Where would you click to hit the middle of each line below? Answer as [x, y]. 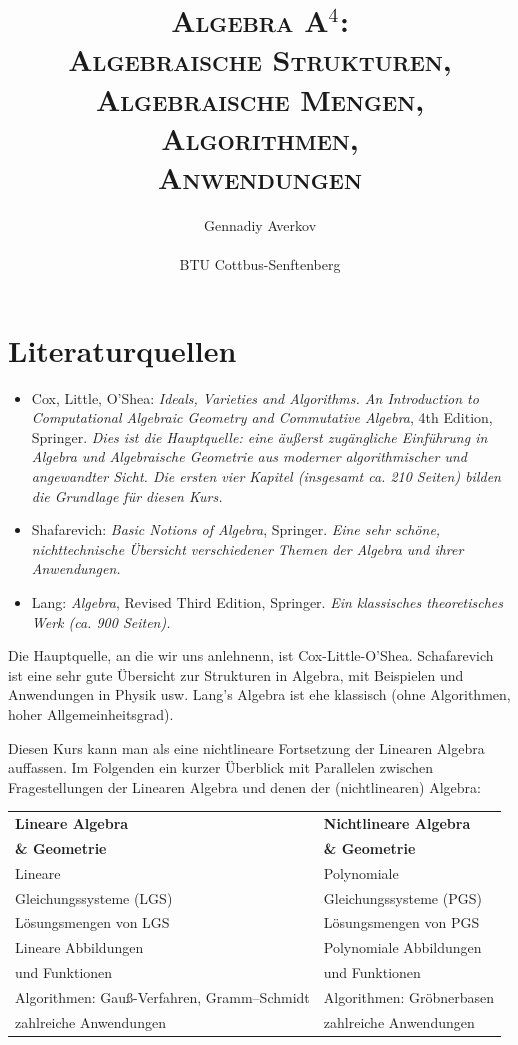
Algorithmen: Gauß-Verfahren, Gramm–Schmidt [162, 996]
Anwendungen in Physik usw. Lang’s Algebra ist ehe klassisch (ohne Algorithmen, [259, 694]
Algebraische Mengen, [260, 98]
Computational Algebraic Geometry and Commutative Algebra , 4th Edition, [262, 417]
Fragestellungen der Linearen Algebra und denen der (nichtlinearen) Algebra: [244, 786]
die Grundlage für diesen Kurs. [127, 495]
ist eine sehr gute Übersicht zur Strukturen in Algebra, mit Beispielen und [236, 674]
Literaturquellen [122, 349]
